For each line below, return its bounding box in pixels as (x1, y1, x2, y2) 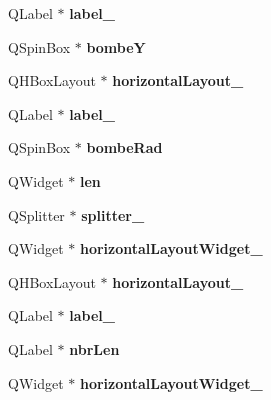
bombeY (86, 36, 146, 57)
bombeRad (86, 137, 163, 158)
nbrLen (69, 338, 120, 359)
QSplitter (8, 204, 65, 225)
